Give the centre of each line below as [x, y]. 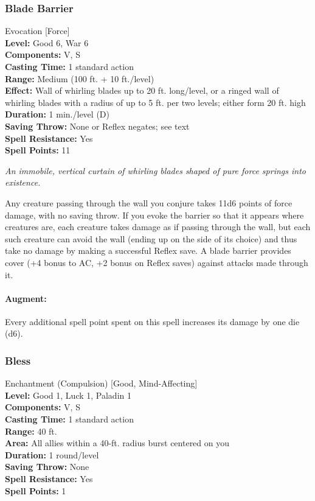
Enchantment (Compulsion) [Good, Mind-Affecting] [101, 383]
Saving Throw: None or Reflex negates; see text [97, 126]
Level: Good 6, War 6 [47, 42]
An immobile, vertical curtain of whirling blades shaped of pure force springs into [155, 170]
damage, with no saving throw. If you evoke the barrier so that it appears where [154, 215]
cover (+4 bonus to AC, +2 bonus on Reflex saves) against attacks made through [157, 262]
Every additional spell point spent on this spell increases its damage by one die [152, 321]
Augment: [26, 298]
